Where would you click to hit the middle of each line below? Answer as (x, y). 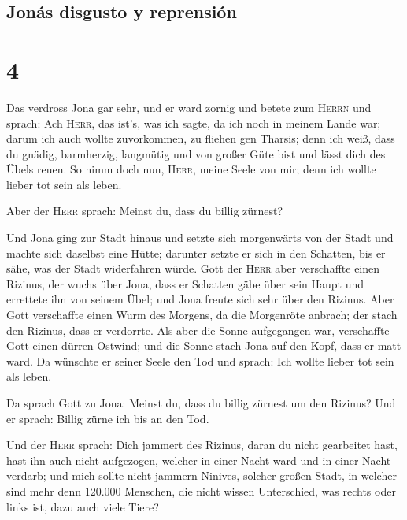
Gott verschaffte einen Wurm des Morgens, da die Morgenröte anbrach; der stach (202, 315)
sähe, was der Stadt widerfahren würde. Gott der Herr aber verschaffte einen (193, 268)
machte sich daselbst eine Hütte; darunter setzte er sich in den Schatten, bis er (196, 253)
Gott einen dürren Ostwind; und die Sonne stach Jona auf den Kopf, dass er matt (204, 345)
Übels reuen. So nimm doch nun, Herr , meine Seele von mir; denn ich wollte (191, 169)
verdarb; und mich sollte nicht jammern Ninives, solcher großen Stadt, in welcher (202, 475)
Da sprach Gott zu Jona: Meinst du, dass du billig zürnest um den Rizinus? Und (201, 403)
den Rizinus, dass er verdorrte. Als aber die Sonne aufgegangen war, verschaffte (198, 330)
